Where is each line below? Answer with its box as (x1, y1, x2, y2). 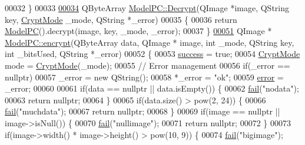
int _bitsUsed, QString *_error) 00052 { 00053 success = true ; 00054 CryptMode (5, 48, 300, 60)
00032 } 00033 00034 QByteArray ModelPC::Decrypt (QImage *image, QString (5, 2, 290, 14)
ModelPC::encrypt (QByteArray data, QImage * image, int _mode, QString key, (5, 36, 294, 48)
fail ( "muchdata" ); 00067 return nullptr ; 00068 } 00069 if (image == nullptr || (5, 105, 280, 117)
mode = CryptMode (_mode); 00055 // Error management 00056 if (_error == (5, 59, 290, 71)
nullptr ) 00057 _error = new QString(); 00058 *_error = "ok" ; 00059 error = (5, 70, 284, 83)
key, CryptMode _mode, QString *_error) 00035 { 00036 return (5, 13, 237, 25)
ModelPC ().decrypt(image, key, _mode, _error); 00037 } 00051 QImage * (5, 25, 272, 37)
